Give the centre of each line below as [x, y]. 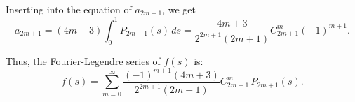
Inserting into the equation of [69, 9]
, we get [179, 9]
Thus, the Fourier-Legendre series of [83, 60]
